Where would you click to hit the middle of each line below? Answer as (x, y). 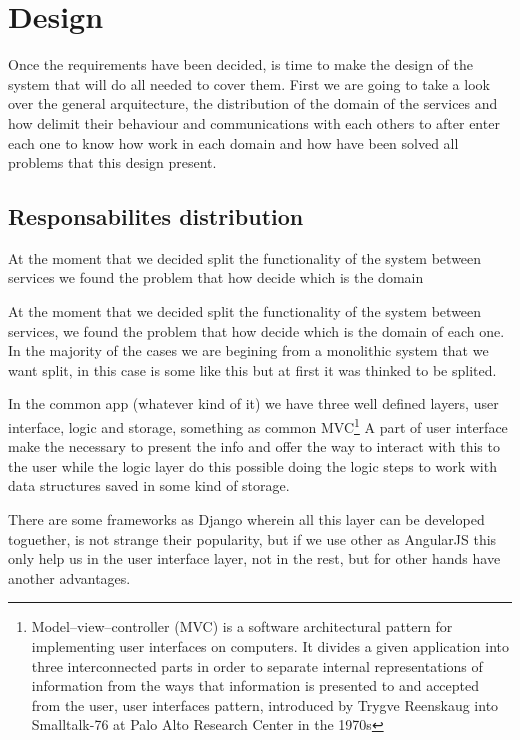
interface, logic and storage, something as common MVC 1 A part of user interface (258, 425)
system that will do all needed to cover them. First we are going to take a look (249, 83)
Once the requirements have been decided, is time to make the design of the (240, 64)
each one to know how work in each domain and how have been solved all (233, 142)
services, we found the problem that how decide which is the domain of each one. (256, 330)
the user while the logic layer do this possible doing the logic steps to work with (252, 465)
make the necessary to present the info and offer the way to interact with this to (254, 446)
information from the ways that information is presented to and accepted (255, 685)
